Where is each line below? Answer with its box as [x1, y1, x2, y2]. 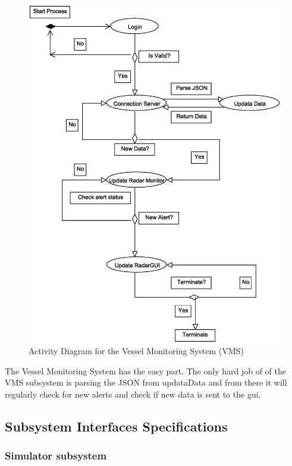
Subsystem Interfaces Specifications [5, 417, 228, 435]
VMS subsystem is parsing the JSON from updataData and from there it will [5, 376, 287, 389]
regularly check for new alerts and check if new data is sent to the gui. [5, 387, 261, 400]
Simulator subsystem [5, 448, 107, 463]
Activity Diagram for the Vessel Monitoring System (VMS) [29, 345, 244, 357]
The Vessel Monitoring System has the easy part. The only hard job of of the [5, 364, 287, 377]
